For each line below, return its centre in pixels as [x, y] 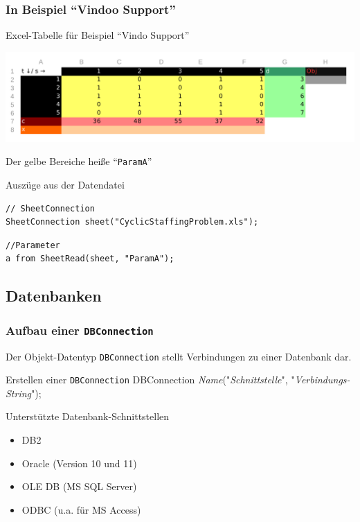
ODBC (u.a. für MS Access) [81, 509]
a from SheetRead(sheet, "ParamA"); [90, 259]
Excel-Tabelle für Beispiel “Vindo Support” [98, 35]
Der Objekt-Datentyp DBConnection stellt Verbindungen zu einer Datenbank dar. [179, 356]
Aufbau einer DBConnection [80, 330]
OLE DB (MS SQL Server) [79, 486]
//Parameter [33, 245]
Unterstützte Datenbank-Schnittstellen [88, 416]
